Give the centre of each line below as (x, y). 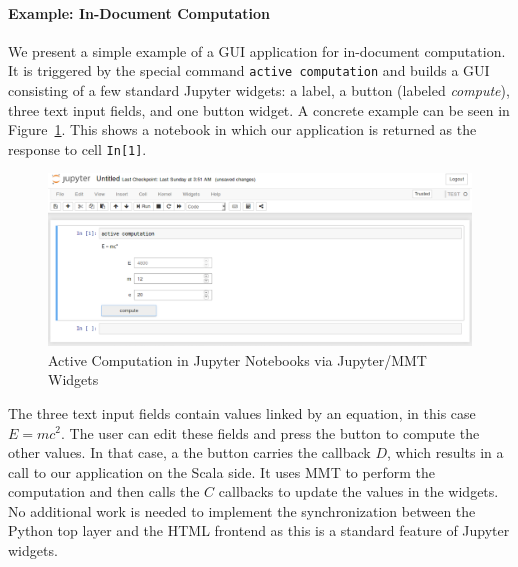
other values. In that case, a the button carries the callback (189, 452)
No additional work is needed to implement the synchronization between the (242, 510)
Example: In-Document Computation (139, 12)
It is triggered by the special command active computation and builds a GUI (249, 70)
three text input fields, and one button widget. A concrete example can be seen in (259, 109)
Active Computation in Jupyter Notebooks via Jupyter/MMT (237, 359)
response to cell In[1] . (77, 148)
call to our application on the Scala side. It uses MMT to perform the (221, 471)
